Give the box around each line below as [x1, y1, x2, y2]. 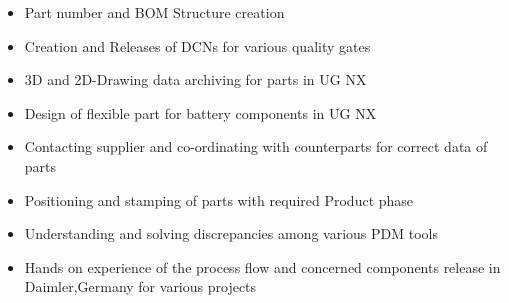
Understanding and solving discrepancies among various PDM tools [24, 223, 439, 244]
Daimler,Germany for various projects [24, 276, 257, 297]
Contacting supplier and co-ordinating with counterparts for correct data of [24, 136, 488, 157]
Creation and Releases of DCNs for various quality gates [24, 35, 371, 56]
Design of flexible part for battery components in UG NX [24, 102, 377, 123]
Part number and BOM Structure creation [24, 2, 285, 22]
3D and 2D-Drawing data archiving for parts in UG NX [24, 69, 367, 90]
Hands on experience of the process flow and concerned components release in [24, 256, 501, 277]
